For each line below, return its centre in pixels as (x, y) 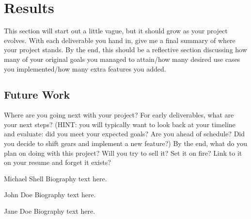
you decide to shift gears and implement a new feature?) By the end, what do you (126, 143)
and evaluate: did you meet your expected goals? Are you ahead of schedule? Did (125, 134)
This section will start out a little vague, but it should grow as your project (116, 31)
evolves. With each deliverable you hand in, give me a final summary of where (120, 40)
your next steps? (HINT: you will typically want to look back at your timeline (120, 124)
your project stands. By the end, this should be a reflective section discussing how (125, 50)
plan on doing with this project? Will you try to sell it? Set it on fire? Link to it (123, 153)
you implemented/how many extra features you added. (85, 68)
